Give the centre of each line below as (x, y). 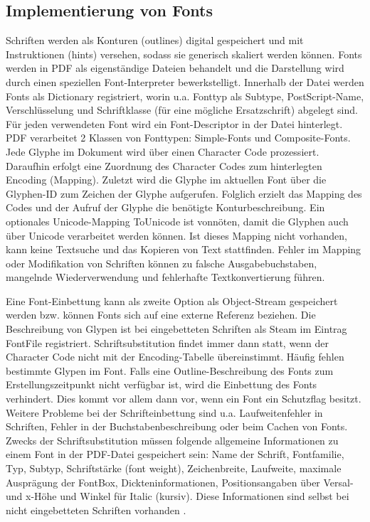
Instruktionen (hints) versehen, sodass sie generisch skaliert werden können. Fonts (184, 54)
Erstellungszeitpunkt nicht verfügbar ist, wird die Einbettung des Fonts (162, 384)
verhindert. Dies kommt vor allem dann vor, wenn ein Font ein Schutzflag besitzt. (184, 399)
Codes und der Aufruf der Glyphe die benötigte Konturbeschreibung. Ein (165, 207)
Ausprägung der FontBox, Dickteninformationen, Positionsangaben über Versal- (180, 482)
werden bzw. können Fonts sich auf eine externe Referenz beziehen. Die (161, 315)
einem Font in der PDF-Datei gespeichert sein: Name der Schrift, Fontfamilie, (175, 454)
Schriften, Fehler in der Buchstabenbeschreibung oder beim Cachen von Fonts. (177, 426)
